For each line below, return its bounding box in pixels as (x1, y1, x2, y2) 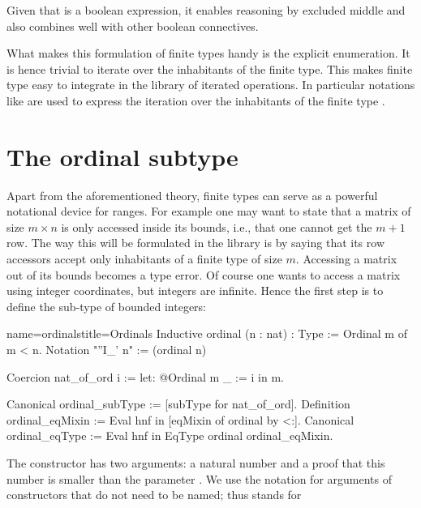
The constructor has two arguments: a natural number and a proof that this (6, 455, 385, 471)
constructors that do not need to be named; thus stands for (6, 486, 302, 503)
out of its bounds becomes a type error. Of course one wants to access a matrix (6, 266, 401, 283)
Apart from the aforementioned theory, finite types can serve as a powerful (6, 186, 378, 203)
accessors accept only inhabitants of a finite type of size (6, 250, 282, 267)
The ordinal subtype (6, 139, 238, 173)
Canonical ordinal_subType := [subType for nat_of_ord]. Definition (6, 395, 350, 412)
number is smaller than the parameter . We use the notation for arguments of (6, 470, 392, 487)
